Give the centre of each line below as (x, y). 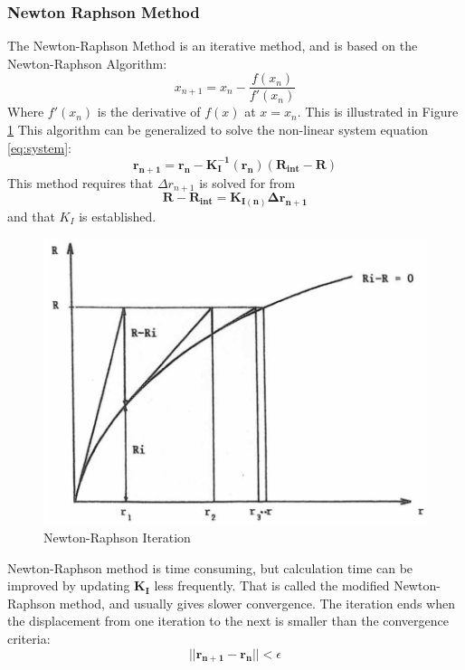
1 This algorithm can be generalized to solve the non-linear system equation (218, 130)
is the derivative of (149, 112)
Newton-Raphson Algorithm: (87, 63)
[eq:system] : (39, 147)
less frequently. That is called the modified (272, 585)
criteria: (29, 638)
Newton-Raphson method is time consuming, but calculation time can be (210, 567)
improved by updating (69, 585)
